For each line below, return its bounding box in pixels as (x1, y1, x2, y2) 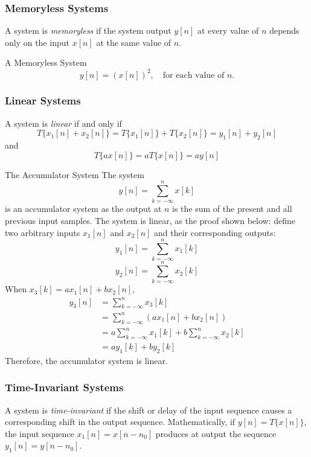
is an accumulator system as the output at (5, 202, 162, 215)
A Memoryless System (5, 56, 87, 69)
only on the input (5, 36, 69, 48)
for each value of (162, 71, 225, 80)
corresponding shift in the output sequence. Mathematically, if (5, 415, 236, 428)
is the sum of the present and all (172, 202, 292, 215)
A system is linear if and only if (5, 117, 122, 129)
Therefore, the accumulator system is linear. (5, 354, 168, 366)
